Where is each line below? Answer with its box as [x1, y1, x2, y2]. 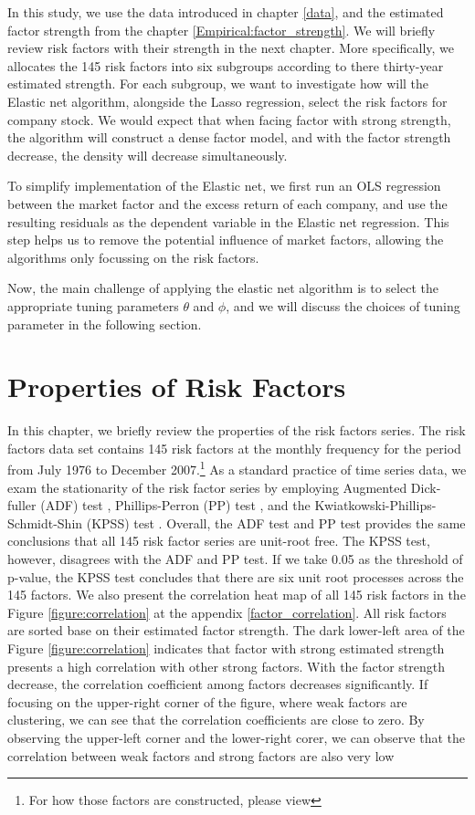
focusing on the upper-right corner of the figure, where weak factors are [7, 692, 407, 711]
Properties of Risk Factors [7, 368, 346, 405]
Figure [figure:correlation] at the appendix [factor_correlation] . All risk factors [7, 602, 447, 622]
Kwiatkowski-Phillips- [314, 496, 437, 515]
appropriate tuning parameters [7, 296, 179, 315]
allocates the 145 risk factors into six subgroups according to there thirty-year [7, 56, 444, 75]
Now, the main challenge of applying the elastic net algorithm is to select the [7, 278, 438, 298]
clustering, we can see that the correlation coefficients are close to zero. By [7, 710, 425, 729]
